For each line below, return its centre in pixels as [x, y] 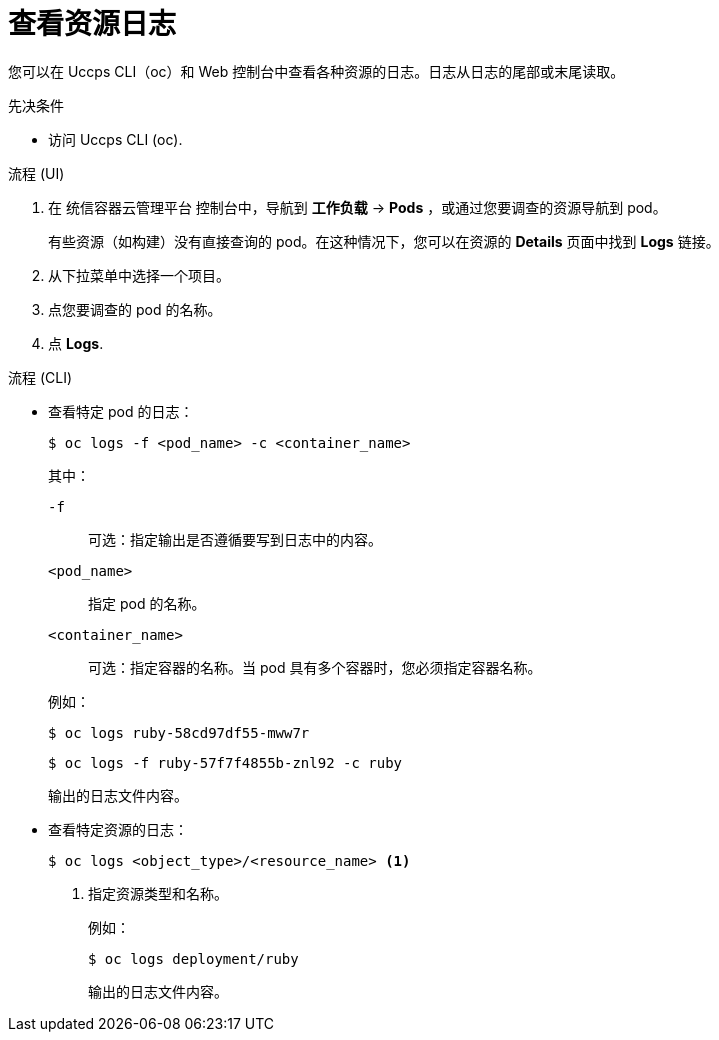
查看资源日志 [92, 24]
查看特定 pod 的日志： [121, 411]
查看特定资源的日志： [118, 829]
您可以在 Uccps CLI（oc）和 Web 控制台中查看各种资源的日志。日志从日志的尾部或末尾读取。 [316, 71]
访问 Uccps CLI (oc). [115, 139]
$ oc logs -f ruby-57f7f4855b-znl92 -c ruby [225, 762]
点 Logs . [76, 343]
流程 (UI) [36, 173]
